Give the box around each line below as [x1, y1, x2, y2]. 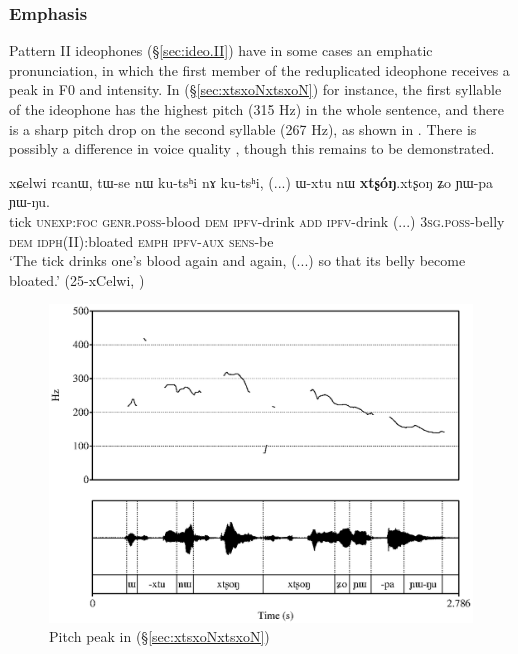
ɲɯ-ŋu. [9, 191, 50, 212]
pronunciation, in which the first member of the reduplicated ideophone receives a [9, 59, 510, 80]
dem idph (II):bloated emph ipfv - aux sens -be [9, 230, 274, 251]
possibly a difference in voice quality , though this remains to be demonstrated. [9, 138, 495, 159]
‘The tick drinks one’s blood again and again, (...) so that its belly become [9, 250, 466, 271]
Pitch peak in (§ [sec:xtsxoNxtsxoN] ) [49, 626, 270, 647]
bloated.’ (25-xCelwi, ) [9, 269, 145, 290]
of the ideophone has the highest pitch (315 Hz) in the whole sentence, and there [9, 99, 504, 119]
